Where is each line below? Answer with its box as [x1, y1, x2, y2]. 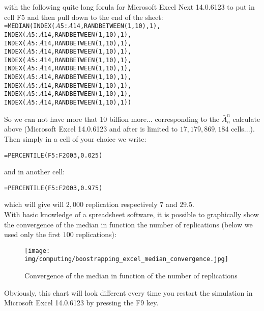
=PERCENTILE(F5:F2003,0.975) [4, 184, 103, 192]
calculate [232, 113, 260, 124]
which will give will [4, 199, 64, 210]
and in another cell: [4, 166, 65, 177]
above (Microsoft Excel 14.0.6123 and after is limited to [4, 123, 178, 134]
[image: [24, 247, 50, 254]
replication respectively [85, 199, 158, 210]
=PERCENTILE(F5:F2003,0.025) [4, 151, 103, 159]
